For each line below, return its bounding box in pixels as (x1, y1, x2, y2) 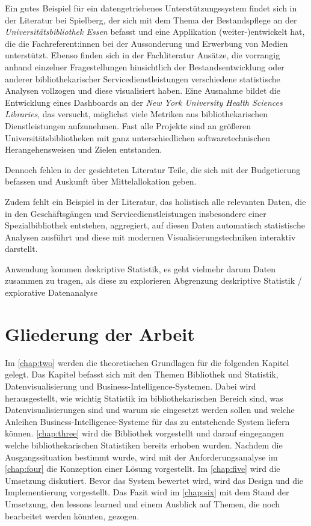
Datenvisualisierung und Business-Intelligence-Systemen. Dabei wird (5, 379, 256, 392)
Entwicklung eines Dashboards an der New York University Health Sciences (5, 96, 283, 108)
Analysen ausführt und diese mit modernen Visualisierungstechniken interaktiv (5, 230, 296, 243)
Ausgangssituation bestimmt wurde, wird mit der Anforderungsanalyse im (5, 450, 278, 463)
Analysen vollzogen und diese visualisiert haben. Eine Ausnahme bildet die (5, 84, 280, 97)
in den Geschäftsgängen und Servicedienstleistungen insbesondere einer (5, 207, 266, 219)
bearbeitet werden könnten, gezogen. (5, 509, 140, 522)
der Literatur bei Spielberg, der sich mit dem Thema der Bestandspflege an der (5, 13, 297, 26)
